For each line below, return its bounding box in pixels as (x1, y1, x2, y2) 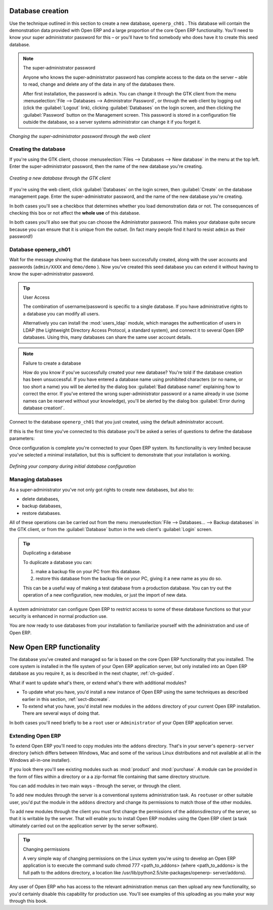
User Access (23, 294, 50, 300)
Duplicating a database (23, 550, 71, 556)
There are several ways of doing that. (22, 710, 100, 716)
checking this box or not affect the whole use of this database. (9, 210, 141, 216)
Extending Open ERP (9, 732, 61, 739)
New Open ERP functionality (9, 643, 101, 651)
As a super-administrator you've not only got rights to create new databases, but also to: (9, 486, 194, 493)
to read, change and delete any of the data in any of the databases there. (23, 81, 175, 87)
